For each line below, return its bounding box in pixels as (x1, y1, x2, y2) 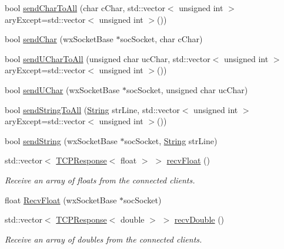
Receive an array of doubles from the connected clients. (5, 233, 202, 245)
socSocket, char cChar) (120, 33, 203, 45)
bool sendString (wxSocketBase (5, 134, 118, 146)
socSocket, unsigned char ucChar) (126, 83, 248, 95)
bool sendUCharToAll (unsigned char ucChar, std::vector (5, 52, 211, 64)
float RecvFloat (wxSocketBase (5, 193, 117, 206)
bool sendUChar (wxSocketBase (5, 83, 120, 95)
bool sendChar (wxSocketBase (5, 33, 113, 45)
